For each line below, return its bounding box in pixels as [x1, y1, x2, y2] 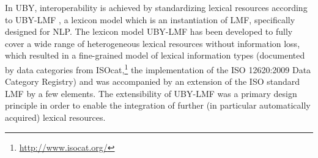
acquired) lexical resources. [5, 111, 106, 123]
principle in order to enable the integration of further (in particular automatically [5, 99, 311, 112]
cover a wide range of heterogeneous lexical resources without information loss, [5, 37, 300, 49]
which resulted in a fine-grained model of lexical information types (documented [5, 49, 305, 62]
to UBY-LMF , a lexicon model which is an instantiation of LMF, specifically [5, 13, 295, 26]
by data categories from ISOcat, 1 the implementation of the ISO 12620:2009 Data [5, 61, 311, 76]
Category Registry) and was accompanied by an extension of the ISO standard [5, 75, 300, 88]
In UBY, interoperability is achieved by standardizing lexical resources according [5, 1, 308, 13]
